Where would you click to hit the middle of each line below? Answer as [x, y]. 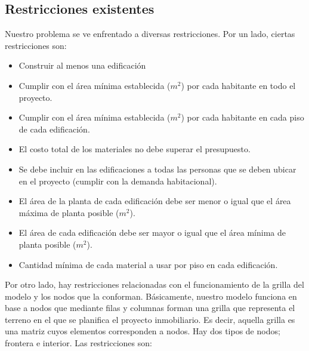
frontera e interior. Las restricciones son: [78, 343]
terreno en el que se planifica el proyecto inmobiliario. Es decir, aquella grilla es [150, 319]
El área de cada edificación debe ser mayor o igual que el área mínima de [152, 233]
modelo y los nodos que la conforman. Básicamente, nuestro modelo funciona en [151, 296]
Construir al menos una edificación [82, 65]
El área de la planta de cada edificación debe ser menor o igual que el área [155, 201]
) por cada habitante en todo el [238, 85]
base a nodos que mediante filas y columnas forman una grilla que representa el [150, 308]
